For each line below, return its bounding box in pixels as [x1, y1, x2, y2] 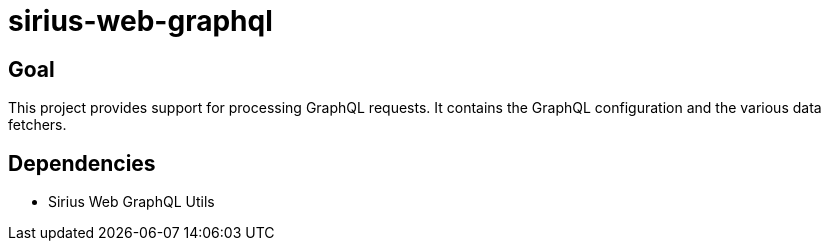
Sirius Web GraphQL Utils [48, 193, 215, 211]
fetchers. [8, 116, 67, 134]
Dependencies [8, 150, 156, 176]
